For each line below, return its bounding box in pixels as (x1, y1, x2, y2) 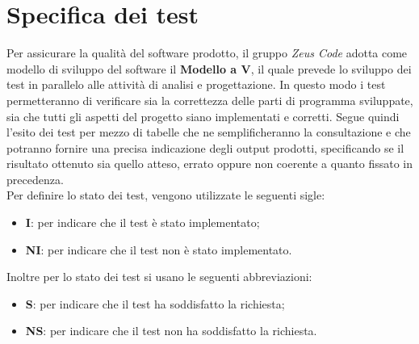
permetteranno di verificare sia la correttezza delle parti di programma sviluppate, (6, 91, 413, 108)
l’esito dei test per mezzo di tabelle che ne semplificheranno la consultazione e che (6, 124, 411, 141)
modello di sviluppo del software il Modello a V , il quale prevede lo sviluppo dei (6, 60, 412, 77)
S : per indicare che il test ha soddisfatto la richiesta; (25, 295, 285, 312)
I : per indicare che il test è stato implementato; (25, 214, 260, 231)
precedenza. (6, 170, 64, 187)
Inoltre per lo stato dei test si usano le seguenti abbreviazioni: (6, 268, 312, 285)
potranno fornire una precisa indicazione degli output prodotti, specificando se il (6, 139, 404, 156)
